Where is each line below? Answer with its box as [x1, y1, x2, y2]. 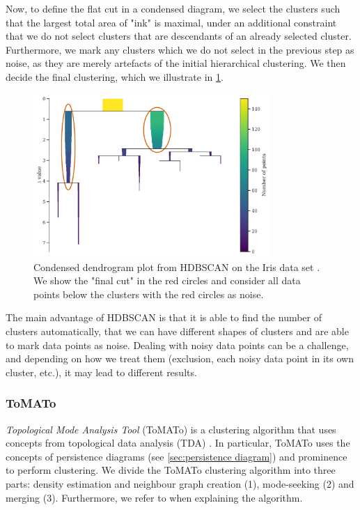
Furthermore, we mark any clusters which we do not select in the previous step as [6, 42, 354, 56]
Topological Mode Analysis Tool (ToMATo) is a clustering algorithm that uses [6, 422, 336, 436]
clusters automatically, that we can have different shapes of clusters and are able [6, 324, 349, 339]
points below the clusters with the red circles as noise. [33, 286, 264, 301]
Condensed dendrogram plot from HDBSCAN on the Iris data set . [33, 259, 320, 274]
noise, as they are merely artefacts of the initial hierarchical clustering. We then [6, 56, 346, 70]
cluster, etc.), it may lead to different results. [6, 364, 197, 379]
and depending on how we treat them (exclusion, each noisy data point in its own [6, 351, 354, 366]
